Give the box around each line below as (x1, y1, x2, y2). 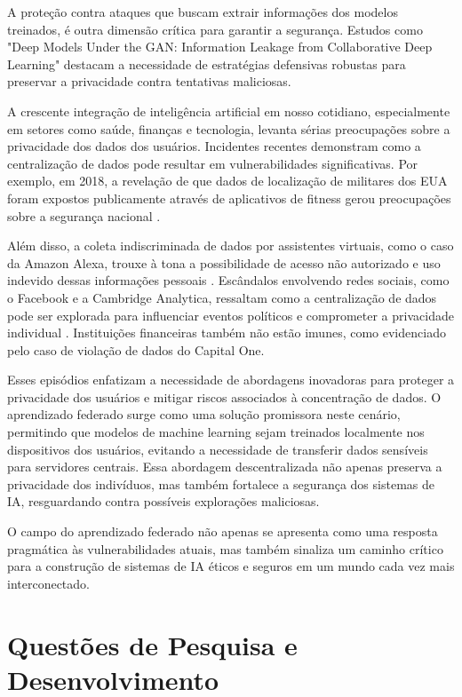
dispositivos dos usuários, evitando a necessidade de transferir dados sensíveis (7, 440, 428, 458)
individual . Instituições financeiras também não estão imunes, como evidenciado (7, 323, 446, 342)
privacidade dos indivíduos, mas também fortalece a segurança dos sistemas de (7, 474, 434, 493)
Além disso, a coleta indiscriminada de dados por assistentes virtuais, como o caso (7, 236, 454, 255)
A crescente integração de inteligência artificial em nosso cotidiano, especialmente (7, 101, 450, 120)
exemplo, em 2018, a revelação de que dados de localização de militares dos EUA (7, 171, 448, 190)
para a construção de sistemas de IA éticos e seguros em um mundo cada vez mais (7, 557, 455, 575)
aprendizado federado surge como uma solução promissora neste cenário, (7, 405, 401, 424)
